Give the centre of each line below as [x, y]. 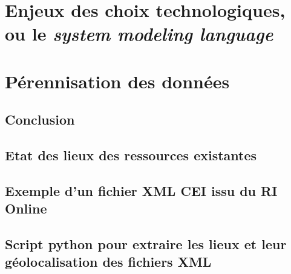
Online [26, 208]
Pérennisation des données [117, 81]
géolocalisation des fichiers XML [108, 262]
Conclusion [40, 119]
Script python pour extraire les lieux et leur [146, 244]
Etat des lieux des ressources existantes [131, 155]
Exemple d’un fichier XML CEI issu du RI [141, 190]
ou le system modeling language [139, 34]
